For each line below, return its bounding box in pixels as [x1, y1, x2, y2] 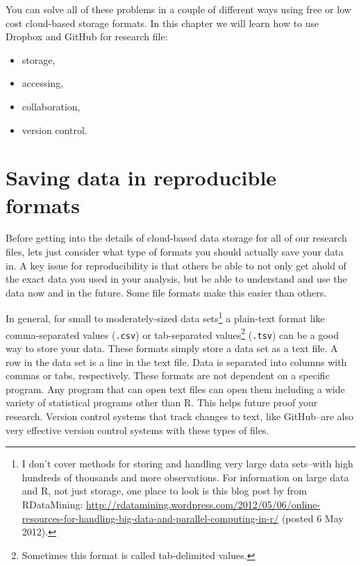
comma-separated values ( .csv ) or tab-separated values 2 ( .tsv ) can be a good [6, 325, 339, 342]
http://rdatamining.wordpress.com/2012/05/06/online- [86, 497, 321, 511]
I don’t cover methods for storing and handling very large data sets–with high [22, 456, 353, 471]
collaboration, [22, 99, 81, 113]
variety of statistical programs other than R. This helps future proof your [6, 395, 318, 410]
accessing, [22, 76, 64, 90]
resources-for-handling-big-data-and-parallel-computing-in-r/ [22, 510, 279, 525]
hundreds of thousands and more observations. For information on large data [22, 469, 349, 484]
